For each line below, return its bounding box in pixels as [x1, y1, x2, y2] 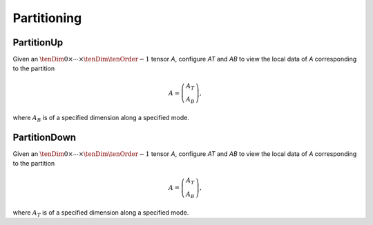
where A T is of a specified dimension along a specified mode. [12, 208, 189, 218]
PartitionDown [12, 131, 76, 143]
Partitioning [12, 10, 82, 26]
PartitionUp [12, 37, 64, 48]
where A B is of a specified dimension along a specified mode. [12, 113, 189, 124]
